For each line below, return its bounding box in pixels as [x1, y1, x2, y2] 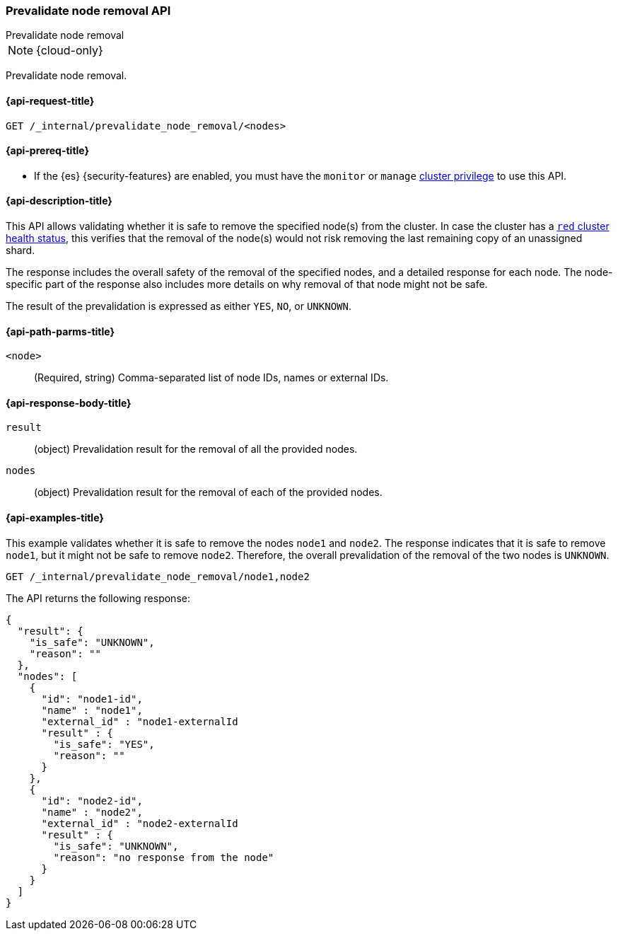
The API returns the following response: [6, 591, 190, 604]
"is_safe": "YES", [53, 738, 155, 750]
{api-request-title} [6, 94, 95, 107]
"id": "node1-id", [41, 693, 143, 705]
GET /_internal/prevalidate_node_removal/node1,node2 [6, 570, 310, 582]
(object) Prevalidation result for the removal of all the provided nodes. [34, 443, 358, 456]
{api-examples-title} [6, 512, 104, 524]
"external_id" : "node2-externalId [41, 817, 238, 829]
